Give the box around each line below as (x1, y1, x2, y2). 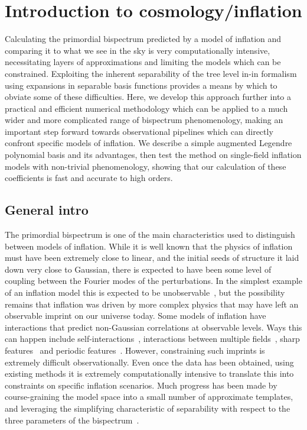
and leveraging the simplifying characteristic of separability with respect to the (5, 402, 290, 414)
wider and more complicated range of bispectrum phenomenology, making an (5, 114, 283, 126)
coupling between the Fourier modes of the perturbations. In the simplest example (5, 274, 302, 287)
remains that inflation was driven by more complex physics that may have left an (5, 298, 299, 310)
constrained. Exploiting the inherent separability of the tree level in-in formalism (5, 67, 297, 79)
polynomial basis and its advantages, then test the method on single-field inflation (5, 148, 302, 161)
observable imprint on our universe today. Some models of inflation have (5, 309, 266, 322)
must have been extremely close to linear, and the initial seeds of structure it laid (5, 251, 299, 264)
